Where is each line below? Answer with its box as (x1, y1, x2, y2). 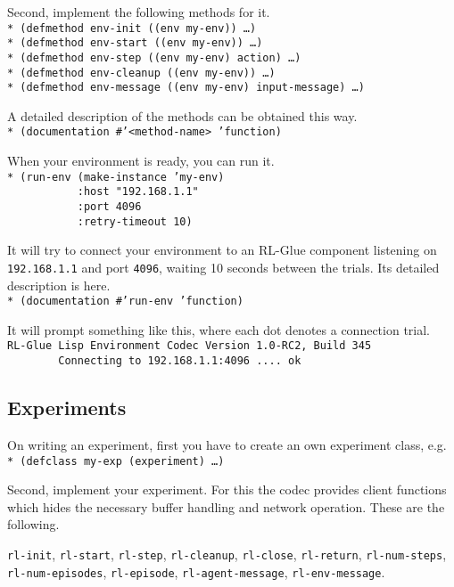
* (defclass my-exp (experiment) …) (7, 454, 225, 468)
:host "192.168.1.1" (77, 185, 199, 199)
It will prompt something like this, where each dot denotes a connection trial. (7, 320, 430, 338)
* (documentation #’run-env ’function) (7, 295, 244, 308)
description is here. (7, 275, 111, 294)
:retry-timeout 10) (77, 215, 193, 228)
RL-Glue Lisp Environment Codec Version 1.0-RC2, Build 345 (7, 339, 372, 353)
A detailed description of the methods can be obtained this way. (7, 106, 358, 125)
